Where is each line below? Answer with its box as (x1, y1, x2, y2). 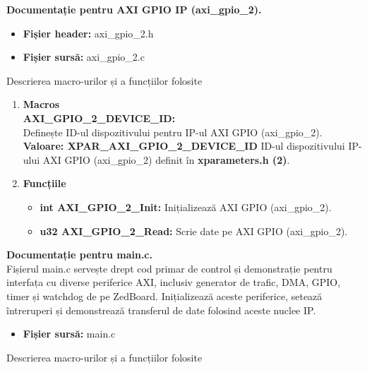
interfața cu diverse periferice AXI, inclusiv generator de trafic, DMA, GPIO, (6, 275, 341, 290)
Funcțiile (23, 176, 66, 191)
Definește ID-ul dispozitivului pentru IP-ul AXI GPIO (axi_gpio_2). (23, 124, 323, 139)
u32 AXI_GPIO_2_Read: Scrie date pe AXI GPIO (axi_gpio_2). (40, 223, 348, 238)
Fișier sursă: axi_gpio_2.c (23, 49, 145, 64)
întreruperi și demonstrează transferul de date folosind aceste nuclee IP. (6, 302, 316, 317)
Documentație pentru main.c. (6, 247, 152, 262)
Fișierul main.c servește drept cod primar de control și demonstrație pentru (6, 261, 332, 275)
